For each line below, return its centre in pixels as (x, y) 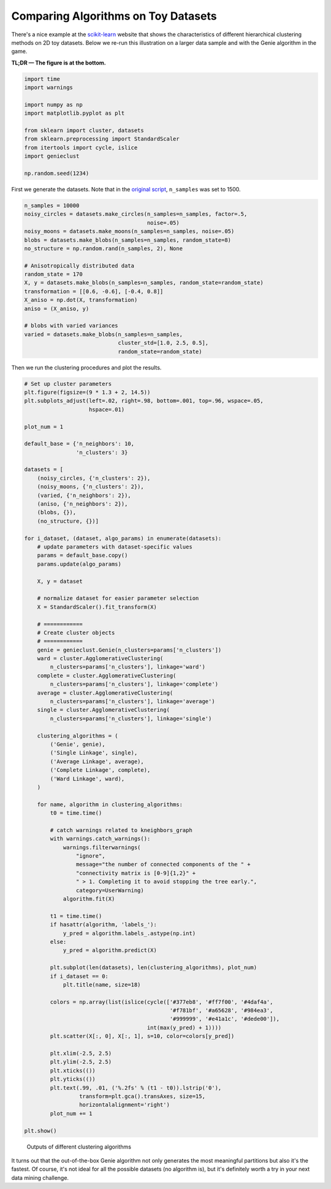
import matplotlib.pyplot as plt (74, 113)
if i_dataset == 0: (79, 976)
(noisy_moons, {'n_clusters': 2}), (90, 487)
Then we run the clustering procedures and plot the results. (86, 367)
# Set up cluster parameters (68, 384)
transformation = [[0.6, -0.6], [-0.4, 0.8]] (94, 291)
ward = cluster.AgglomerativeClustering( (100, 659)
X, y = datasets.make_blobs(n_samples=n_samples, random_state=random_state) (144, 283)
